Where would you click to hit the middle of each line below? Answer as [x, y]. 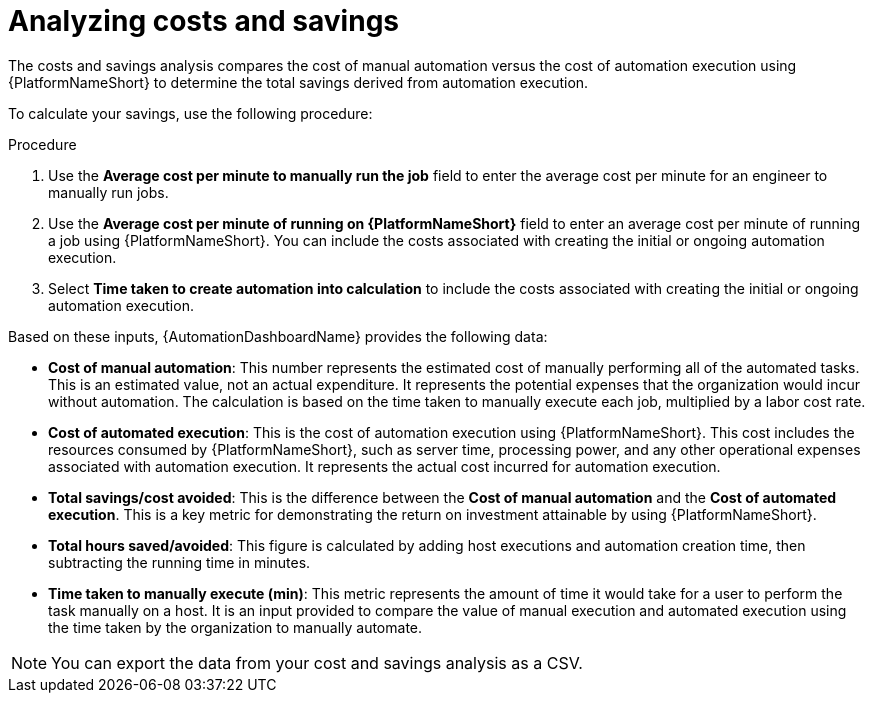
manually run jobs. [108, 192]
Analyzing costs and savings [204, 21]
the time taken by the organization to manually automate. [235, 627]
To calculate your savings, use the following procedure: [190, 113]
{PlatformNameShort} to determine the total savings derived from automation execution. [298, 82]
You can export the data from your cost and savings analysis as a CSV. [317, 662]
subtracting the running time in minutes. [179, 562]
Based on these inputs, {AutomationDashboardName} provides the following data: [278, 336]
